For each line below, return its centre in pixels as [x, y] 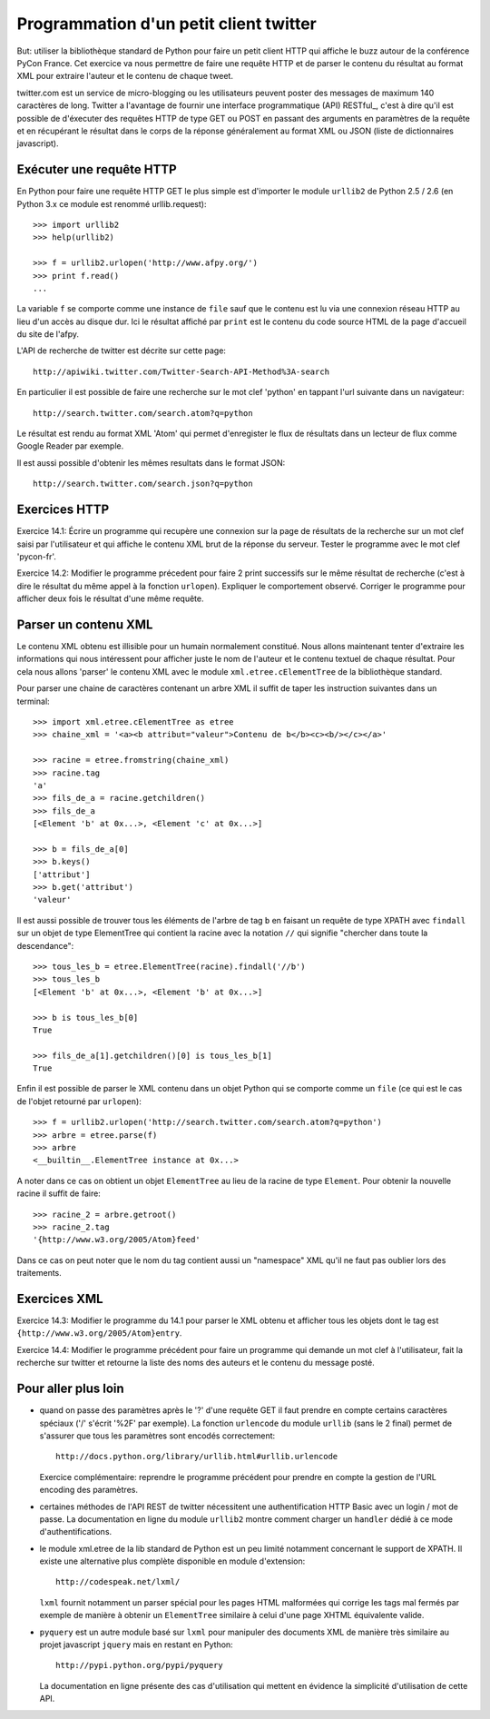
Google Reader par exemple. [70, 446]
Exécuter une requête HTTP [97, 169]
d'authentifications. [76, 1532]
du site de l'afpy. [48, 334]
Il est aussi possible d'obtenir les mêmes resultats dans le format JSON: [151, 462]
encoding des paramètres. [88, 1490]
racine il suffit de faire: [59, 1193]
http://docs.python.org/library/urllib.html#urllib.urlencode [197, 1457]
